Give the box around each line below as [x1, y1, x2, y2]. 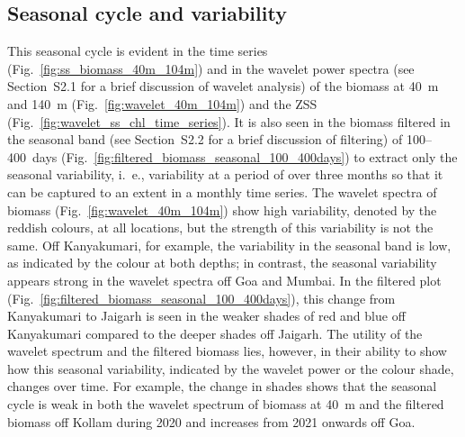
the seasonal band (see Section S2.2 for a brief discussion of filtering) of [7, 130, 403, 149]
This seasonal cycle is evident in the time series [7, 41, 268, 60]
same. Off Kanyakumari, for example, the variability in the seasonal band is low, [7, 235, 452, 254]
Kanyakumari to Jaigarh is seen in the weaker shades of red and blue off [7, 306, 406, 325]
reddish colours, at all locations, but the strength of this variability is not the [7, 218, 434, 237]
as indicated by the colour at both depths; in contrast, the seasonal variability [7, 253, 437, 272]
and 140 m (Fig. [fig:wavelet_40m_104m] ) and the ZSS [7, 94, 317, 113]
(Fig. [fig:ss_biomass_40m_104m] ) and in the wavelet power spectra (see [7, 59, 415, 77]
